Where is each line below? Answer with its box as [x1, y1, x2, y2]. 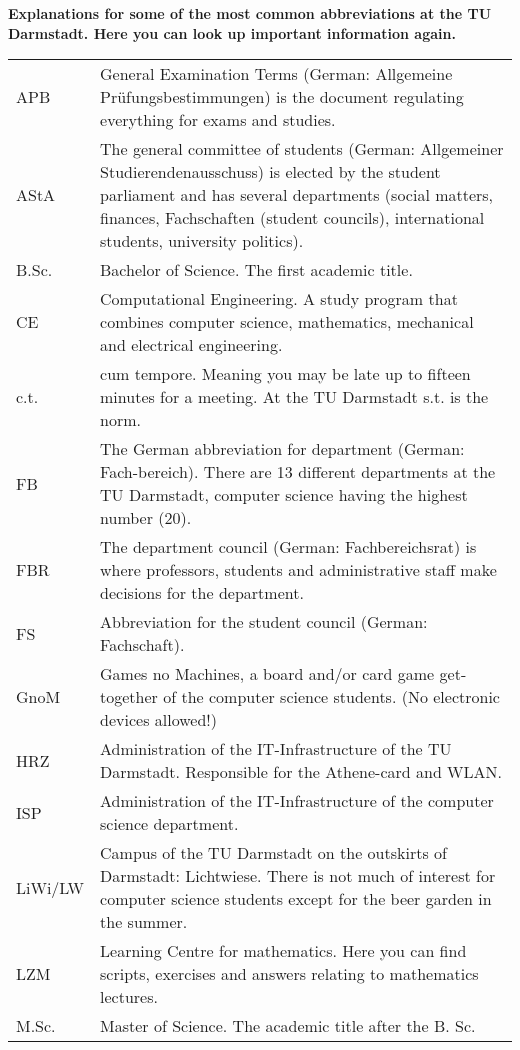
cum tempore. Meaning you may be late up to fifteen [100, 362, 471, 386]
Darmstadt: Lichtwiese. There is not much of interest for [100, 864, 496, 888]
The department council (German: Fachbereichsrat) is [100, 535, 477, 559]
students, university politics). [100, 229, 304, 253]
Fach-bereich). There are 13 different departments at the [100, 460, 496, 484]
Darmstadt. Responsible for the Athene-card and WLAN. [100, 760, 503, 784]
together [100, 685, 158, 709]
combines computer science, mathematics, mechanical [100, 310, 474, 334]
